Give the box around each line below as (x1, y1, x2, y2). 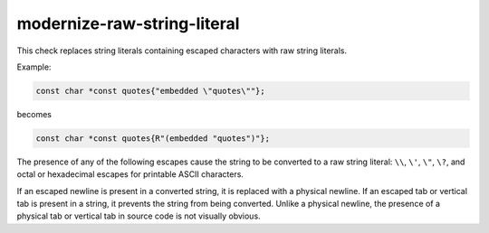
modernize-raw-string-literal (16, 14, 240, 33)
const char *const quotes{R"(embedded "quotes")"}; (35, 133, 271, 144)
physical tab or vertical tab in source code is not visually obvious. (16, 210, 262, 221)
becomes (16, 108, 52, 119)
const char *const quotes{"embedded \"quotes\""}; (35, 86, 266, 96)
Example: (16, 61, 52, 72)
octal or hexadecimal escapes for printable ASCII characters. (16, 169, 244, 180)
